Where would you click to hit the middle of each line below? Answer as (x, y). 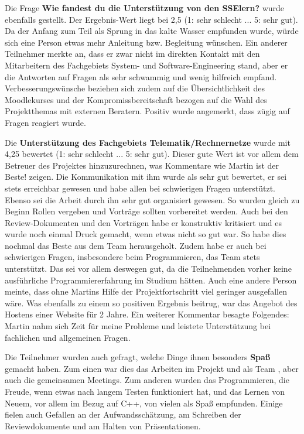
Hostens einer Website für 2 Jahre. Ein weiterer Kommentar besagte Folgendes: (147, 314)
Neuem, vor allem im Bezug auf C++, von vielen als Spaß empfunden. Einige (144, 403)
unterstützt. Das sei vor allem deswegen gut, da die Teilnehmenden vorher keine (148, 269)
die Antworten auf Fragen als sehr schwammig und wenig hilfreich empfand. (141, 76)
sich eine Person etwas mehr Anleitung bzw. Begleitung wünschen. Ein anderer (146, 42)
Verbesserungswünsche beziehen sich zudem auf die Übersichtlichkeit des (135, 88)
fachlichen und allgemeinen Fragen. (68, 337)
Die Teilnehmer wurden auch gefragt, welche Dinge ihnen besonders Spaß (138, 357)
